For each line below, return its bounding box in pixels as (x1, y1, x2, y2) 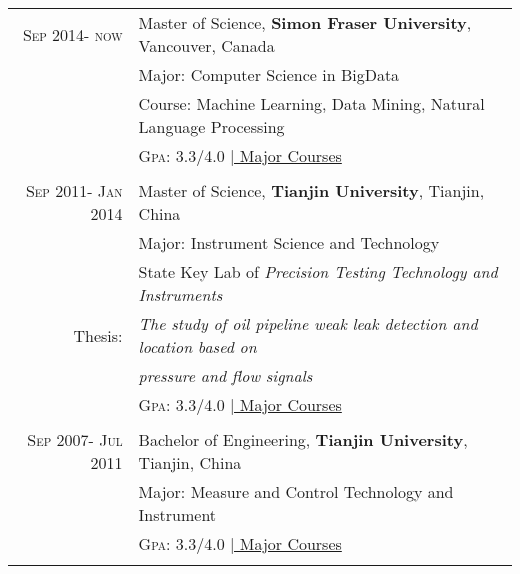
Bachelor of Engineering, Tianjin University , (138, 428, 468, 451)
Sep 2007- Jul (27, 428, 123, 451)
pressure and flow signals (138, 364, 313, 387)
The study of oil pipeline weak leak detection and (138, 312, 478, 335)
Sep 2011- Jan (25, 179, 123, 202)
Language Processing (138, 115, 285, 138)
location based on (138, 335, 257, 358)
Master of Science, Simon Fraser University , (138, 11, 472, 34)
